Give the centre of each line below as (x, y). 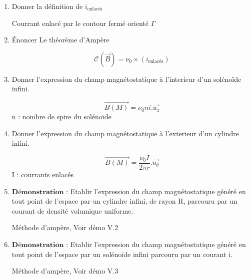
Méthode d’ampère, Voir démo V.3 (65, 271)
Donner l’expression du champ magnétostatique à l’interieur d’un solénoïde (126, 79)
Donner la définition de (47, 6)
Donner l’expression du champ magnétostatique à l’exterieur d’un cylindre (125, 133)
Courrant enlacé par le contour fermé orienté (80, 23)
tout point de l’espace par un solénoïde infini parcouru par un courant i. (122, 254)
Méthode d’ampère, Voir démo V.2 (65, 227)
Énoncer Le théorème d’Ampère (60, 40)
